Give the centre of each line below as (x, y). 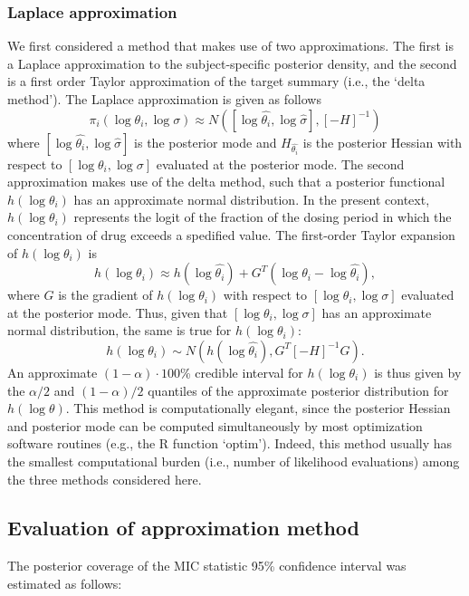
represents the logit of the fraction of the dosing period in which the (263, 217)
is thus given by (418, 372)
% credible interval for (242, 372)
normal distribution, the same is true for (120, 330)
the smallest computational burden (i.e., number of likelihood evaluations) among (234, 461)
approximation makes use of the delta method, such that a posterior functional (226, 182)
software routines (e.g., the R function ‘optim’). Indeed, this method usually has (230, 443)
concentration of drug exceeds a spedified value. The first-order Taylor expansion (231, 234)
